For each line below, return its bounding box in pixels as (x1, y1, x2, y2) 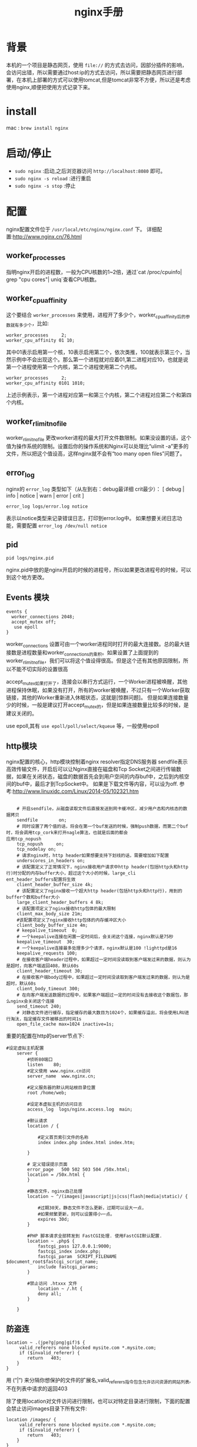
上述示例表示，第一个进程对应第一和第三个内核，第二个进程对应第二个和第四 (6, 391, 192, 399)
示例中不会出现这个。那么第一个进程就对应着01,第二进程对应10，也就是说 (11, 356, 189, 363)
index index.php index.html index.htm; (37, 1139, 135, 1145)
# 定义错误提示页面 (27, 1161, 68, 1167)
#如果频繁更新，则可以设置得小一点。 (37, 1211, 115, 1217)
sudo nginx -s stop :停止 (14, 182, 76, 189)
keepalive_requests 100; (16, 950, 78, 956)
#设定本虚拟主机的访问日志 (27, 1101, 83, 1107)
